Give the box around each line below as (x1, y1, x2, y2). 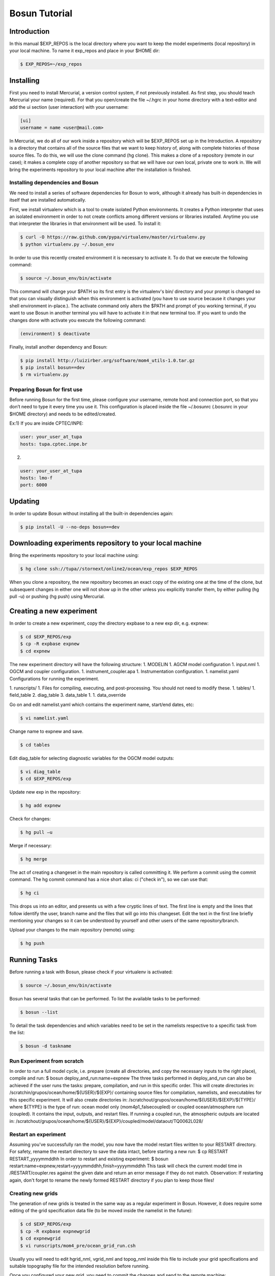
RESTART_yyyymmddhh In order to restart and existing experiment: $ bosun (9, 1156, 169, 1162)
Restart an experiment (9, 1131, 66, 1138)
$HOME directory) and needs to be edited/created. (9, 411, 117, 417)
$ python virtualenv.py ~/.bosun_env (20, 241, 115, 247)
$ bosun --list (20, 1009, 58, 1015)
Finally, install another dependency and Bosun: (9, 343, 108, 350)
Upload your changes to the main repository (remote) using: (9, 927, 135, 933)
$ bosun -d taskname (20, 1043, 71, 1049)
